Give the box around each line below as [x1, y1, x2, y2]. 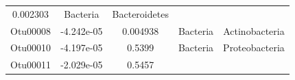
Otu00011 [10, 57, 51, 72]
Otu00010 [10, 40, 51, 55]
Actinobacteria [223, 23, 285, 38]
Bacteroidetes [112, 6, 169, 21]
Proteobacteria [223, 40, 285, 55]
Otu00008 [10, 23, 51, 38]
